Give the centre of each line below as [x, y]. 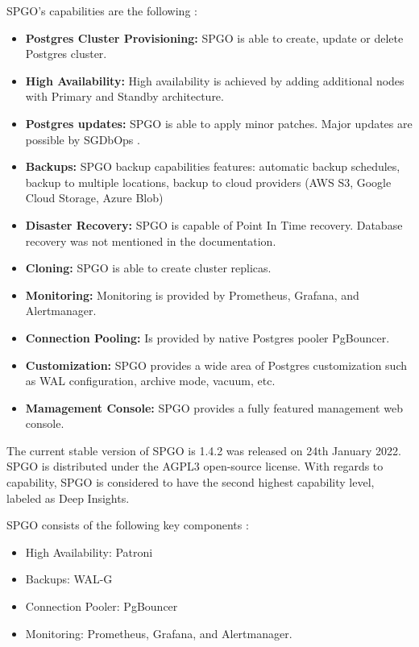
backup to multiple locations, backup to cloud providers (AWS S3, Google [208, 182]
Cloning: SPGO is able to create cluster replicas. [148, 268]
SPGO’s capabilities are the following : [102, 10]
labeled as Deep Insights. [68, 498]
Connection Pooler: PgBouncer [102, 606]
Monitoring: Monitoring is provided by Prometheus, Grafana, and [192, 294]
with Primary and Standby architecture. [124, 96]
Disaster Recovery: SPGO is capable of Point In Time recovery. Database [214, 224]
